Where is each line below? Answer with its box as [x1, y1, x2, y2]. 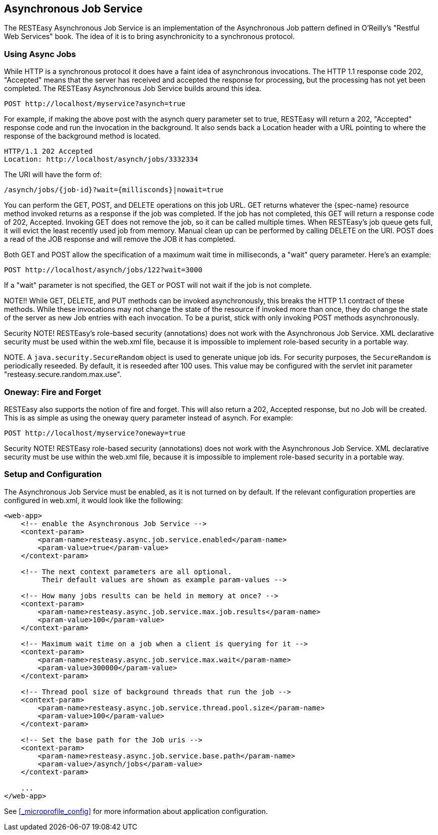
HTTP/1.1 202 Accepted [4, 147, 93, 156]
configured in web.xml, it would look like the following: [4, 496, 183, 505]
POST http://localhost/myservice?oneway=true [4, 429, 186, 437]
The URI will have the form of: [4, 170, 102, 179]
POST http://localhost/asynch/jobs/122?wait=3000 [4, 266, 203, 274]
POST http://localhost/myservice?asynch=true [4, 100, 186, 108]
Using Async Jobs [4, 49, 76, 59]
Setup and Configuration [4, 469, 102, 480]
